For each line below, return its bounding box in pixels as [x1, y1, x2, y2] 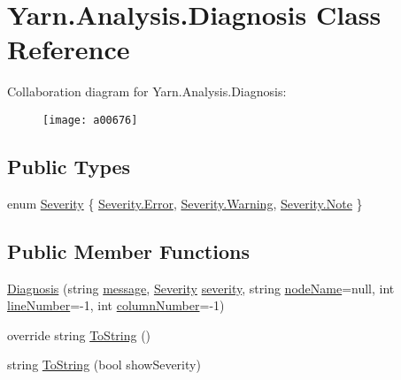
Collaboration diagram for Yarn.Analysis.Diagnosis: [7, 82, 287, 101]
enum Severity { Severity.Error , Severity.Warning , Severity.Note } [7, 194, 363, 212]
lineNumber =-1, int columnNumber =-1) [7, 296, 225, 315]
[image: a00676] [42, 113, 138, 126]
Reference [7, 31, 130, 67]
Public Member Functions [7, 237, 250, 264]
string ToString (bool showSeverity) [7, 355, 201, 374]
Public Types [7, 152, 131, 179]
